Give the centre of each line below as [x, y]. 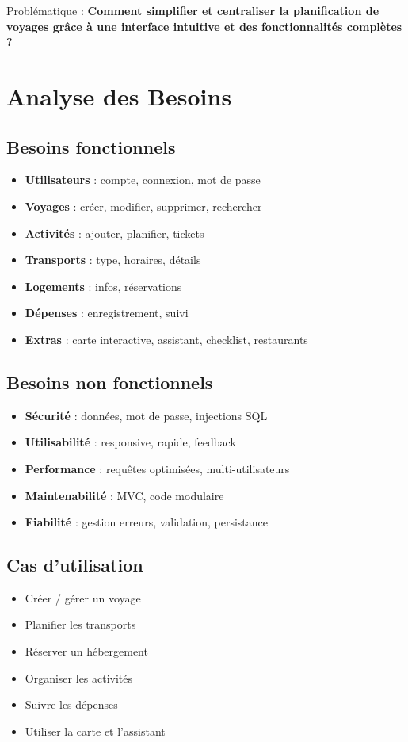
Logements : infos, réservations [103, 286]
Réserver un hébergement [86, 651]
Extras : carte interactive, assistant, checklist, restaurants [166, 339]
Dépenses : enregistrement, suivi [107, 313]
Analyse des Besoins [119, 96]
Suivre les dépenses [71, 704]
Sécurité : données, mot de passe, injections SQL [146, 415]
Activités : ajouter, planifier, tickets [114, 233]
